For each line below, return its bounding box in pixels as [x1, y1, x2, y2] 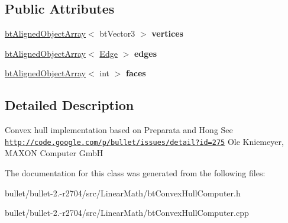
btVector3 [99, 27, 135, 40]
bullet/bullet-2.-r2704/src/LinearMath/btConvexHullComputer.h [5, 186, 241, 199]
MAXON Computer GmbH [5, 147, 103, 159]
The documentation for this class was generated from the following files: [5, 167, 266, 179]
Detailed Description [5, 96, 134, 114]
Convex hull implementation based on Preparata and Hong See [5, 124, 233, 136]
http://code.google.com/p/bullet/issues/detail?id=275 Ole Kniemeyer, [5, 135, 284, 147]
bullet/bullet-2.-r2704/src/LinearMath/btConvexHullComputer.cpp [5, 206, 249, 219]
